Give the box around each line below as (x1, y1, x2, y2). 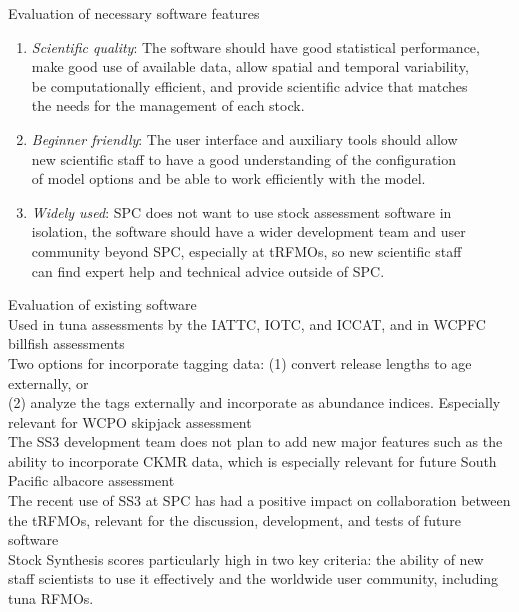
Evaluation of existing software (8, 294, 197, 315)
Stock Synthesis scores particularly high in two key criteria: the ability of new (8, 548, 484, 569)
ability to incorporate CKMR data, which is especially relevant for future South (8, 450, 497, 471)
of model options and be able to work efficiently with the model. (31, 168, 426, 189)
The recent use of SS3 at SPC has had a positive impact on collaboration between (8, 490, 511, 511)
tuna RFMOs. (8, 588, 94, 609)
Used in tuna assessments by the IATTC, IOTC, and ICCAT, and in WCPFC (8, 313, 486, 334)
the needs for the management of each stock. (31, 95, 305, 116)
